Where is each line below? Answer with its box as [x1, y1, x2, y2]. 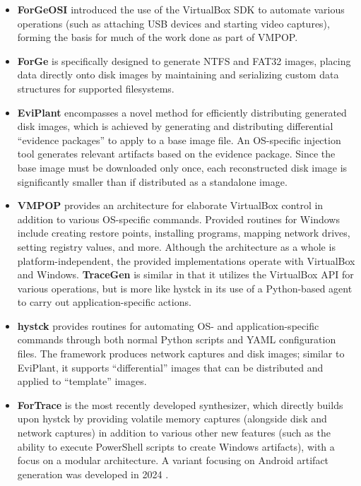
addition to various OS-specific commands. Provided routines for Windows [17, 211, 340, 226]
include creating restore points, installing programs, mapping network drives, [17, 225, 350, 240]
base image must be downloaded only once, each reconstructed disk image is [17, 160, 348, 174]
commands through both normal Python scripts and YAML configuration [17, 332, 336, 347]
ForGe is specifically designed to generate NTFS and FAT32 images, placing [17, 53, 351, 68]
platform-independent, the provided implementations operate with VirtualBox [17, 253, 355, 268]
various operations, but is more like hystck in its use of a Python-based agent [17, 280, 353, 295]
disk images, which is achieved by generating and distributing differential [17, 119, 333, 134]
